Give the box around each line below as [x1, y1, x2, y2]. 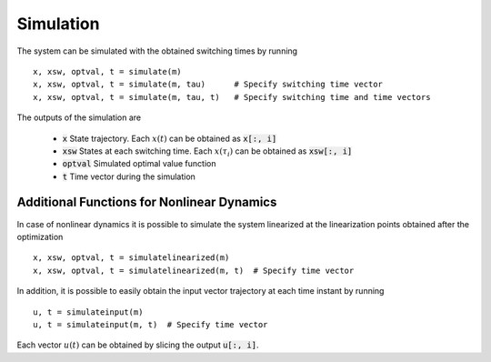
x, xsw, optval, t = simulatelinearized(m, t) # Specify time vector [33, 265, 355, 276]
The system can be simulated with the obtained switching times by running [16, 45, 298, 56]
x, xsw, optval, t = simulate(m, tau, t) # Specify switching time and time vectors [33, 92, 431, 102]
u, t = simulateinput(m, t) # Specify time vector [33, 319, 268, 329]
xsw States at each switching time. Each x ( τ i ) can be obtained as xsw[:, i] [62, 146, 353, 158]
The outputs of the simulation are [16, 112, 141, 123]
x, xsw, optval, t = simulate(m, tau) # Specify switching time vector [33, 79, 384, 90]
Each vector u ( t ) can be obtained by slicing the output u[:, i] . [16, 339, 259, 350]
